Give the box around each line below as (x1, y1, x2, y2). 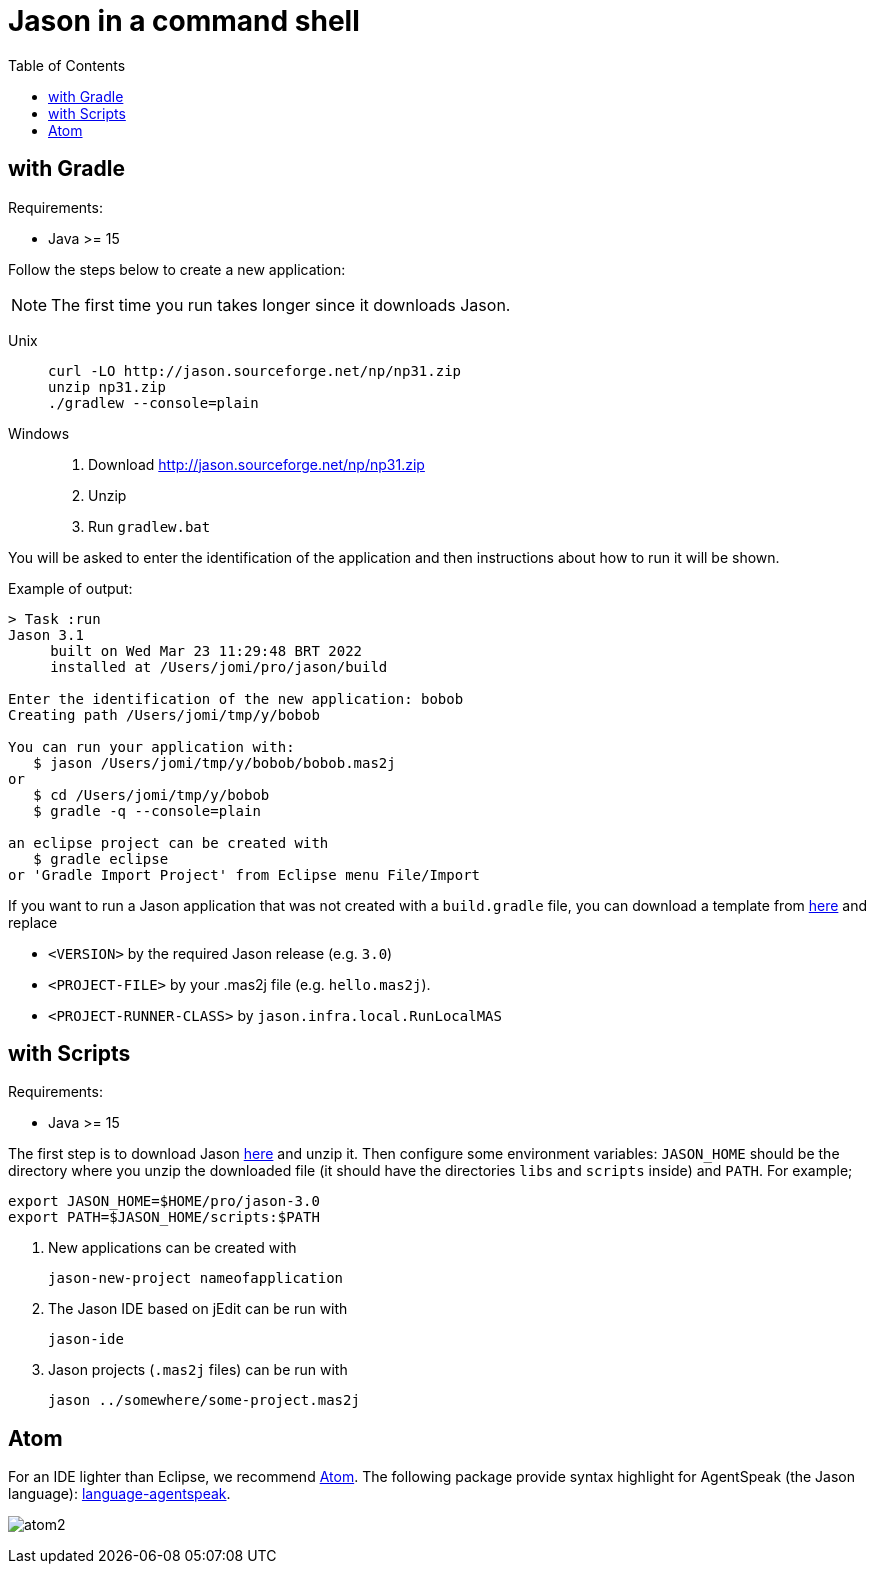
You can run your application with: (8, 738, 295, 755)
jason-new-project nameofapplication (48, 1270, 344, 1287)
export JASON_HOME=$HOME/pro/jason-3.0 (8, 1193, 320, 1210)
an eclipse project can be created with (8, 834, 329, 851)
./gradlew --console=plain (48, 394, 259, 411)
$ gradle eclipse (33, 850, 169, 867)
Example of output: (8, 579, 133, 597)
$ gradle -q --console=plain (33, 802, 261, 819)
